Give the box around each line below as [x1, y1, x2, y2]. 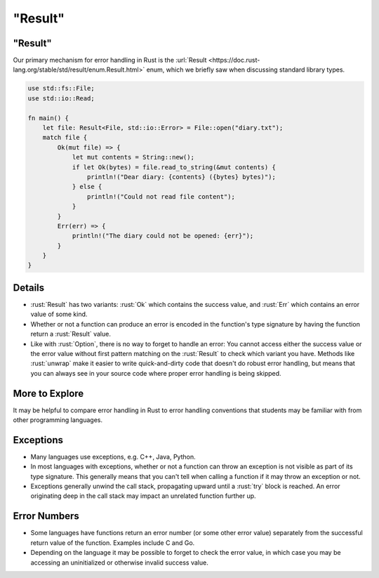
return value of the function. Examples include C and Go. [30, 538, 195, 547]
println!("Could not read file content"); [86, 192, 235, 200]
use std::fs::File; [27, 84, 95, 93]
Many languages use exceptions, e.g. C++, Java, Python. [30, 452, 196, 461]
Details [13, 282, 45, 294]
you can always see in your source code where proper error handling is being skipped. [30, 369, 281, 377]
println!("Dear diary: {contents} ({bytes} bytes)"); [86, 173, 277, 180]
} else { [72, 183, 102, 191]
